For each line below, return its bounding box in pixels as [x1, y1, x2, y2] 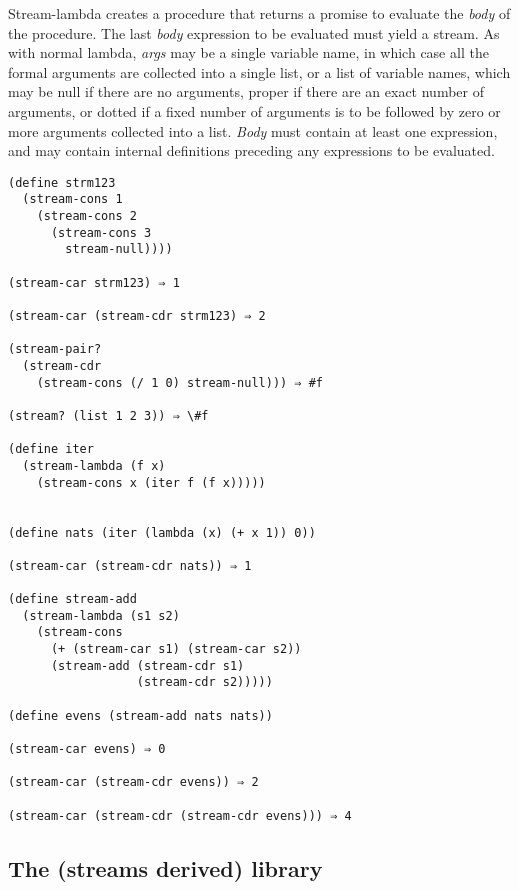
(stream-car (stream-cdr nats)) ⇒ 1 [8, 558, 252, 573]
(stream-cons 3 [50, 225, 152, 240]
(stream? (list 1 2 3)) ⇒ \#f [8, 408, 209, 423]
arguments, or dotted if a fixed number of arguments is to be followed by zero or [8, 100, 501, 121]
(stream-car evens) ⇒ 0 [8, 742, 166, 757]
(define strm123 [8, 175, 116, 190]
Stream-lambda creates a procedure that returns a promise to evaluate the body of [8, 3, 511, 23]
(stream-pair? [8, 342, 102, 357]
